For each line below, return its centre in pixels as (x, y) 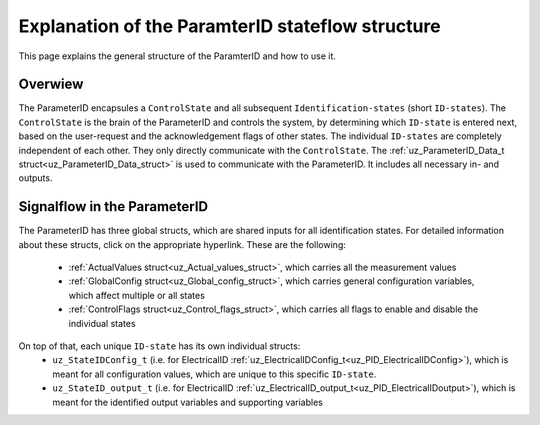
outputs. (35, 178)
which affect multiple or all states (136, 295)
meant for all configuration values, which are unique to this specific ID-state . (214, 374)
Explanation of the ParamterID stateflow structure (229, 26)
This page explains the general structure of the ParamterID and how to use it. (177, 56)
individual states (102, 323)
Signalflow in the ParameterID (113, 206)
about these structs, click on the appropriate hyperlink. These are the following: (182, 244)
